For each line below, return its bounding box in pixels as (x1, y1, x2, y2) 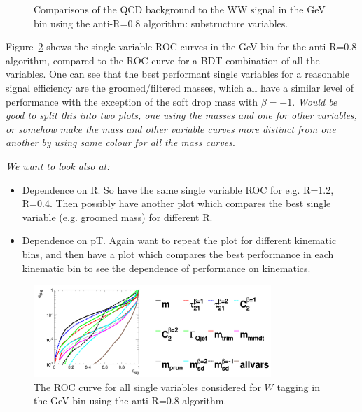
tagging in (277, 379, 320, 394)
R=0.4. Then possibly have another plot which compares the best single (22, 196, 331, 211)
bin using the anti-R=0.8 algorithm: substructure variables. (34, 15, 288, 30)
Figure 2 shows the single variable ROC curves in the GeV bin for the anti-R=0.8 (6, 39, 357, 54)
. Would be (292, 94, 337, 108)
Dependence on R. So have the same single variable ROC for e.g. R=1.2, (22, 182, 334, 197)
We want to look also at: (6, 158, 110, 173)
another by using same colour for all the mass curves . (6, 135, 235, 150)
